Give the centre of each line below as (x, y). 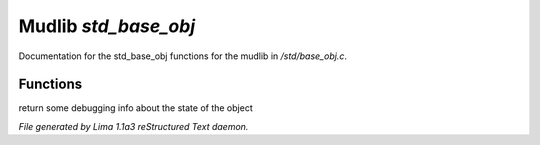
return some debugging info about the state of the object (136, 108)
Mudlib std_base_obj (106, 26)
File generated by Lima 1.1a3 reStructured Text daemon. (133, 126)
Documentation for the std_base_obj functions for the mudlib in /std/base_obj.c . (182, 56)
